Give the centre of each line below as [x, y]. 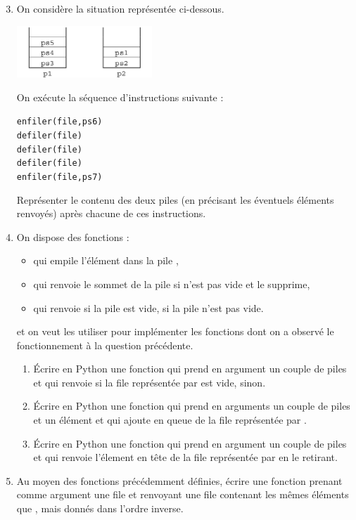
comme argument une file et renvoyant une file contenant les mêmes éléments [183, 494]
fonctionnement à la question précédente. [105, 345]
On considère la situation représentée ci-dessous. [120, 8]
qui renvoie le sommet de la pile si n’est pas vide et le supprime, [172, 284]
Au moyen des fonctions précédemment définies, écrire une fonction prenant [179, 480]
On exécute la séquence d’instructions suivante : [120, 97]
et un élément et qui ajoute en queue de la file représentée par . [170, 420]
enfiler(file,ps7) [59, 177]
